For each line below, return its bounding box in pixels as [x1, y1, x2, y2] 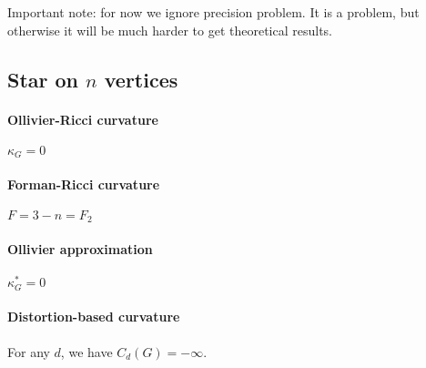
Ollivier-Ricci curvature [7, 109, 158, 128]
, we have [60, 342, 113, 361]
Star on [7, 65, 79, 93]
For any [7, 342, 50, 361]
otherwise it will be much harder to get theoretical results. [7, 20, 333, 39]
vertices [104, 65, 178, 93]
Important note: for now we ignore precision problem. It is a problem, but [7, 3, 420, 21]
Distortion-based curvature [7, 307, 180, 326]
